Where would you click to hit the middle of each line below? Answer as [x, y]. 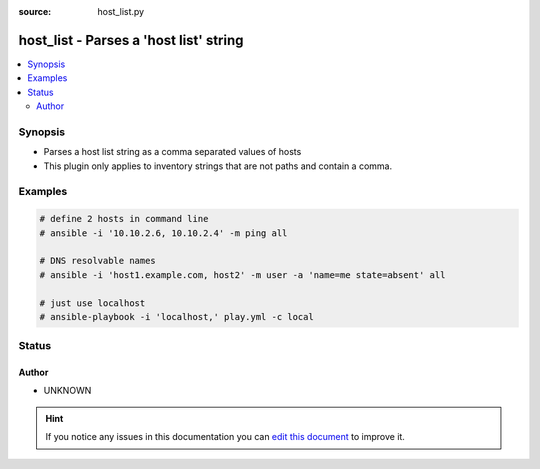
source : [35, 11]
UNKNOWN [67, 391]
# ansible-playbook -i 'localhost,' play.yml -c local [176, 316]
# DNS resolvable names [98, 261]
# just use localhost [92, 303]
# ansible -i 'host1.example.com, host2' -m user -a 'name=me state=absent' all [242, 274]
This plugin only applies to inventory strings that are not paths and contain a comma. [218, 166]
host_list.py [121, 11]
